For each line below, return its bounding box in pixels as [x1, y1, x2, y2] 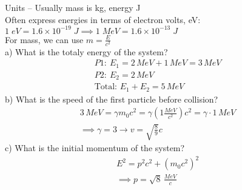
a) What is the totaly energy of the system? [5, 45, 168, 58]
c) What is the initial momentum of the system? [5, 141, 185, 154]
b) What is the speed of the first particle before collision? [5, 92, 218, 105]
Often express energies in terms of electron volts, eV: [5, 13, 201, 25]
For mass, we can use [5, 33, 84, 46]
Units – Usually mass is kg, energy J [5, 1, 141, 13]
